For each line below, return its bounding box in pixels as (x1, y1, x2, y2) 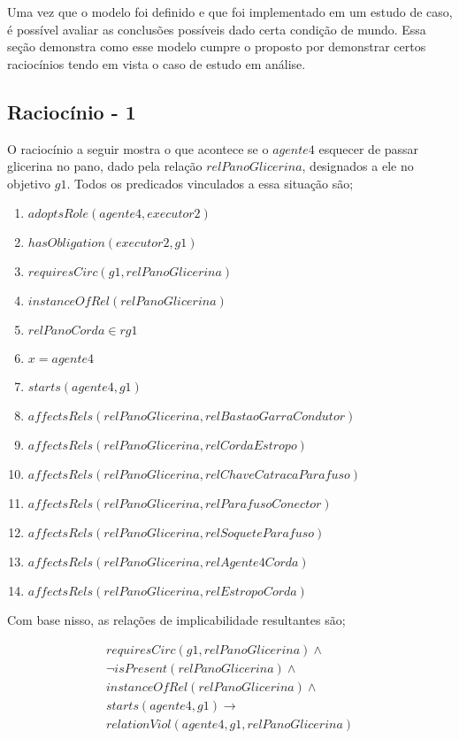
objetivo (7, 173, 51, 192)
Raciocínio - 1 (7, 97, 136, 125)
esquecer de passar (318, 139, 419, 158)
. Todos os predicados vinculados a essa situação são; (66, 173, 354, 192)
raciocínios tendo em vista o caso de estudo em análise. (7, 54, 306, 73)
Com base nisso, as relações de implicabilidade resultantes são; (7, 611, 346, 629)
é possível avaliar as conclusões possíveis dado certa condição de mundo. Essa (7, 19, 426, 38)
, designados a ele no (302, 157, 414, 175)
